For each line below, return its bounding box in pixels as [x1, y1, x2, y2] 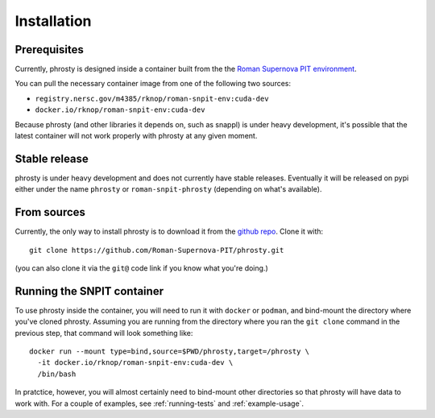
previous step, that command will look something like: [14, 328, 193, 337]
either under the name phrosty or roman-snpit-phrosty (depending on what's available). [14, 184, 322, 194]
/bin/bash [37, 369, 77, 379]
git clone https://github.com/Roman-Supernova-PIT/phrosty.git [29, 246, 284, 255]
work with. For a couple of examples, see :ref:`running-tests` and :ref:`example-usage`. [14, 399, 304, 408]
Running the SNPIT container [14, 284, 164, 298]
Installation [14, 12, 92, 30]
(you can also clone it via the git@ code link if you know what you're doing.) [14, 263, 269, 273]
